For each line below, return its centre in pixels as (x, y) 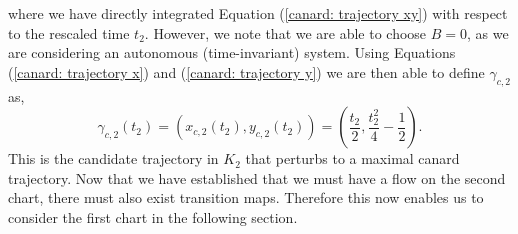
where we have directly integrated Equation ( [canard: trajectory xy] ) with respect (258, 13)
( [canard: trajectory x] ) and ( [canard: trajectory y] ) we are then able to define (246, 71)
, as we (488, 32)
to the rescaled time (69, 32)
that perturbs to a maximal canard (352, 158)
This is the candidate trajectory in (113, 158)
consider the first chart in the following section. (153, 216)
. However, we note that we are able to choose (285, 32)
